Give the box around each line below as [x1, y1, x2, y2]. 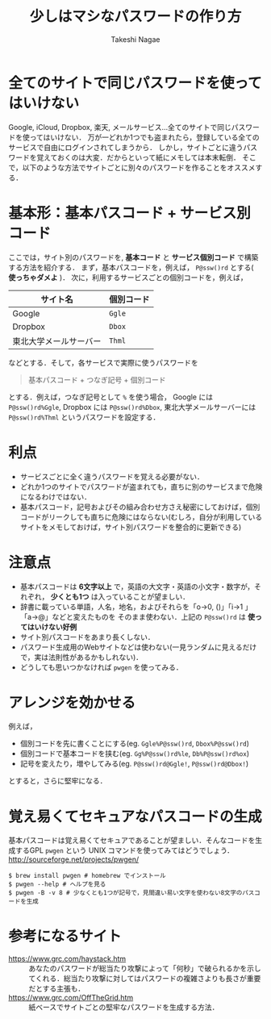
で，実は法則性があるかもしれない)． [19, 652, 144, 662]
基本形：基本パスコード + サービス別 [8, 203, 252, 222]
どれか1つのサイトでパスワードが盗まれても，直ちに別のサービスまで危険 [19, 482, 263, 491]
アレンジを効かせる [8, 693, 136, 712]
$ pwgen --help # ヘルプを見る [8, 880, 106, 888]
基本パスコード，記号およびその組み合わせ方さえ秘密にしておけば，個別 [19, 502, 261, 512]
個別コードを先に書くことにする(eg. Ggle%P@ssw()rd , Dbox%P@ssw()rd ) [19, 739, 250, 749]
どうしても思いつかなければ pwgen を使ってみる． [19, 662, 183, 672]
